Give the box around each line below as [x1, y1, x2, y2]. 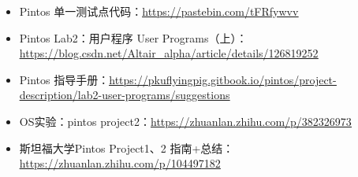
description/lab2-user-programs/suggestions [19, 87, 230, 103]
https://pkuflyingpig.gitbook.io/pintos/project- [109, 71, 337, 87]
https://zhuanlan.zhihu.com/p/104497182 [19, 155, 221, 171]
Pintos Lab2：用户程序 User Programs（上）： [19, 29, 248, 46]
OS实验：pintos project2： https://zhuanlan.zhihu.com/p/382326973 [19, 112, 352, 129]
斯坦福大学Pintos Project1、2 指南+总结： [19, 139, 234, 156]
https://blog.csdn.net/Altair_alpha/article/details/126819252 [19, 45, 319, 61]
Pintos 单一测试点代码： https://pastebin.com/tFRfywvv [19, 3, 299, 19]
